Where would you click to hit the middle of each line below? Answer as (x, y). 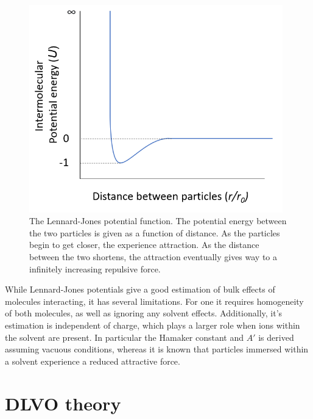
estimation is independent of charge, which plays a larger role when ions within (153, 325)
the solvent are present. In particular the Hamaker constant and (125, 337)
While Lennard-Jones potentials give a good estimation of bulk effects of (140, 289)
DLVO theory (63, 403)
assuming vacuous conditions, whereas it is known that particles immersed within (157, 349)
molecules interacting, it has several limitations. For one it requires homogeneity (154, 301)
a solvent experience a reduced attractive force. (93, 361)
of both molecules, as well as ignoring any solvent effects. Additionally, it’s (144, 313)
